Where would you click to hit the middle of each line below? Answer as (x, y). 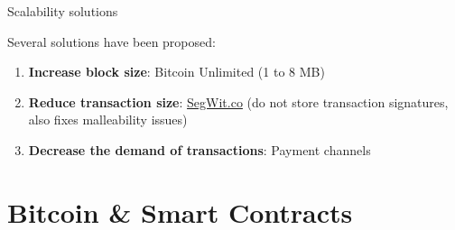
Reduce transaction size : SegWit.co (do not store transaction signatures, (238, 101)
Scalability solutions (63, 11)
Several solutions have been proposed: (111, 41)
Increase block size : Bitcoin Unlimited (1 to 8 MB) (176, 72)
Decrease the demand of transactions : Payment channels (200, 149)
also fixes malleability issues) (108, 120)
